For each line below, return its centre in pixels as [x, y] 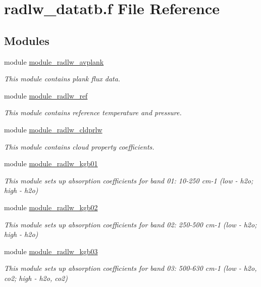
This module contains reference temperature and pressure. [93, 112]
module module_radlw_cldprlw [53, 129]
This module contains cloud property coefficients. [79, 146]
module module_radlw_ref [46, 95]
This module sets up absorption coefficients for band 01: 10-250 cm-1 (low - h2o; [129, 180]
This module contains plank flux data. [62, 79]
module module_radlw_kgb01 [51, 163]
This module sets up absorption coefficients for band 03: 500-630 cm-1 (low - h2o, [130, 268]
